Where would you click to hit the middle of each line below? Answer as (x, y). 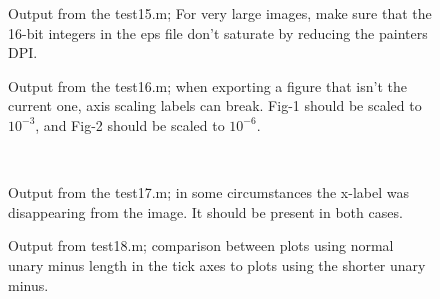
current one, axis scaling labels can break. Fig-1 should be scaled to (215, 105)
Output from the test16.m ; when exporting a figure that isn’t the (207, 85)
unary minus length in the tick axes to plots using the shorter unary (217, 264)
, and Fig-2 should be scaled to (130, 124)
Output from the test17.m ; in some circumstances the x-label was (208, 192)
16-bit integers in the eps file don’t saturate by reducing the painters (218, 32)
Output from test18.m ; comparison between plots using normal (201, 245)
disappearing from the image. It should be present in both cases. (205, 211)
